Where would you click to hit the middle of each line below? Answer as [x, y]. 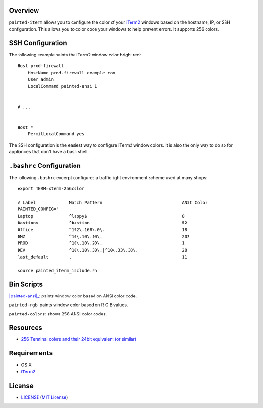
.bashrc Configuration [45, 166]
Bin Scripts [26, 284]
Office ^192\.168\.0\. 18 [103, 230]
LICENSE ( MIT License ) [45, 397]
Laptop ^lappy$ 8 [101, 216]
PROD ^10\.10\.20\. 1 [101, 243]
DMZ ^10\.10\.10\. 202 [104, 236]
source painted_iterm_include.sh [57, 270]
